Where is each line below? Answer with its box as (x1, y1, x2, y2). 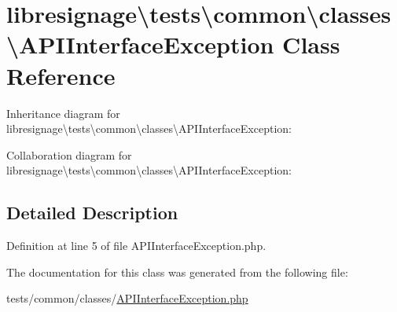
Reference (6, 59, 116, 91)
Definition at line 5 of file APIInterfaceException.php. (6, 237, 267, 254)
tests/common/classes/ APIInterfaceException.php (6, 290, 248, 306)
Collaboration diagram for (6, 146, 132, 163)
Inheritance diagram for (6, 105, 120, 121)
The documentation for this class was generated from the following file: (6, 263, 348, 280)
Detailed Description (6, 200, 178, 225)
